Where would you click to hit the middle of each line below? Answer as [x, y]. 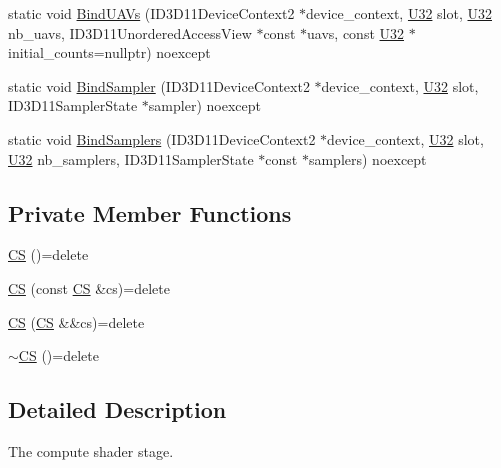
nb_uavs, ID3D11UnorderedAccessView [130, 32]
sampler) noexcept [204, 105]
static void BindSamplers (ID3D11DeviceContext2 [162, 138]
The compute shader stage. [91, 450]
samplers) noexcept [367, 158]
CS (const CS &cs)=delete [89, 287]
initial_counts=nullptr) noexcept [109, 52]
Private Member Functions [150, 212]
